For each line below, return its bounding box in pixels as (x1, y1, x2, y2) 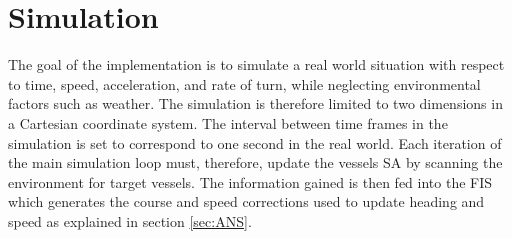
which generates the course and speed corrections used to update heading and (8, 191, 485, 212)
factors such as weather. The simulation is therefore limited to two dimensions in (8, 93, 503, 114)
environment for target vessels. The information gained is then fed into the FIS (8, 171, 493, 192)
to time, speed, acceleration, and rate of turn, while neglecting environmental (8, 73, 481, 94)
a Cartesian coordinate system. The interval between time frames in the (8, 112, 448, 133)
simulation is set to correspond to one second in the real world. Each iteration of (8, 132, 502, 153)
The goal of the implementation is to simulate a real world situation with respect (8, 54, 505, 75)
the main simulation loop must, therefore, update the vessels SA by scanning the (8, 152, 503, 173)
